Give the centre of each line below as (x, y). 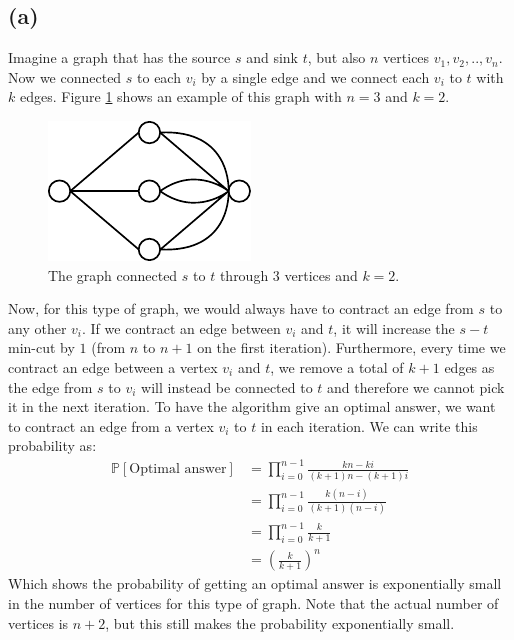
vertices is (38, 622)
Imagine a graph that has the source (119, 57)
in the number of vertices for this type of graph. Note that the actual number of (253, 602)
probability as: (52, 445)
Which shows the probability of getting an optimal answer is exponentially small (255, 583)
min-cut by (41, 347)
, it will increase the (394, 327)
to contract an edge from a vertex (111, 425)
